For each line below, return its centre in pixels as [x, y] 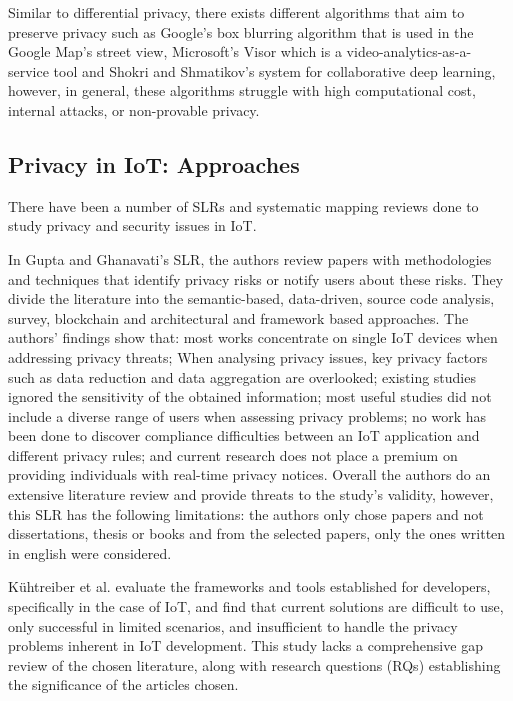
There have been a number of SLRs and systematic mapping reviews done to [243, 205]
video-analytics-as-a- [409, 51]
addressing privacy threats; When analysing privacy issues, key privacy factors [248, 356]
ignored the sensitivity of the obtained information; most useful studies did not [250, 396]
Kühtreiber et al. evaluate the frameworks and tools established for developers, [249, 586]
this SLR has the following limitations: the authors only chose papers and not [246, 513]
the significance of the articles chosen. [123, 684]
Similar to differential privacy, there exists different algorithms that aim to [236, 12]
